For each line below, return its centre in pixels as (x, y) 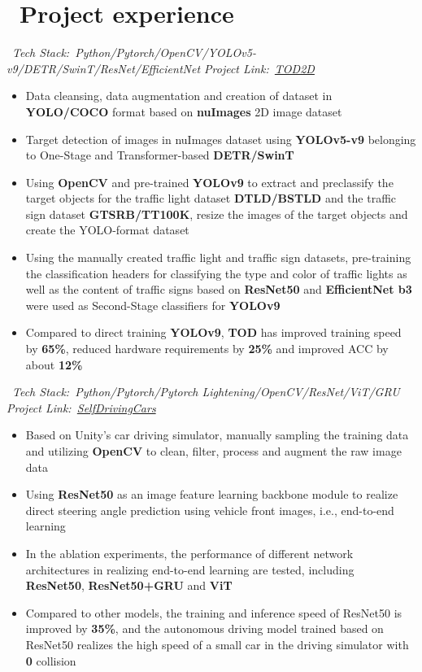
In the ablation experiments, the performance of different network (189, 553)
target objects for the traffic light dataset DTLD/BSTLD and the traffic (211, 198)
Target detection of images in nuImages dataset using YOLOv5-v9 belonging (221, 139)
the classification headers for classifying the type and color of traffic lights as (216, 273)
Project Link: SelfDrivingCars (81, 407)
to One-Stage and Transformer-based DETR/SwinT (160, 155)
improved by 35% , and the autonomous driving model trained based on (204, 628)
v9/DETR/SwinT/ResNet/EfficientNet (104, 68)
